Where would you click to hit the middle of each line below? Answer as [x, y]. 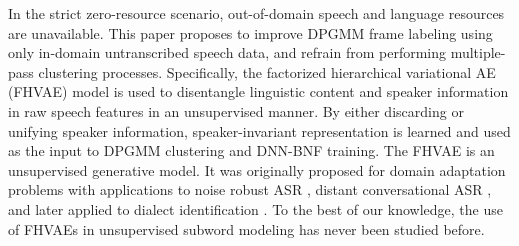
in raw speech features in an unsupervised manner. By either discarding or [236, 110]
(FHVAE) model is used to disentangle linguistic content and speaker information [258, 91]
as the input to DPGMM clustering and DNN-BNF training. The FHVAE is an [251, 150]
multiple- [478, 52]
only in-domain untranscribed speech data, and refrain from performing [227, 52]
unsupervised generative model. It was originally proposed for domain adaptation [257, 169]
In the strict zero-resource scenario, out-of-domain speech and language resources [256, 13]
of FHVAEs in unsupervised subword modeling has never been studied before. [246, 228]
